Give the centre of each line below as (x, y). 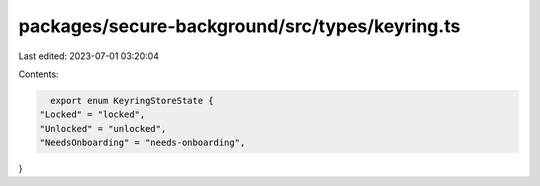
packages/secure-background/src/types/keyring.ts (239, 26)
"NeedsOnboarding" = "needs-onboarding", (142, 143)
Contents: (38, 74)
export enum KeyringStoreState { (132, 100)
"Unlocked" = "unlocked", (103, 128)
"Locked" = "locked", (92, 114)
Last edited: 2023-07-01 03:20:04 (89, 56)
